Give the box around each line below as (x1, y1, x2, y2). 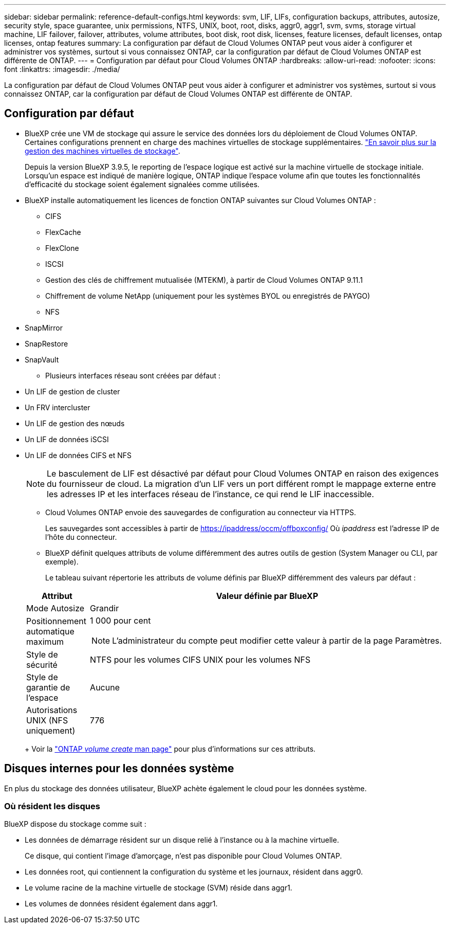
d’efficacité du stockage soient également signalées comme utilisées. (25, 179, 260, 189)
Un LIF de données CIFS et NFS (25, 450, 132, 460)
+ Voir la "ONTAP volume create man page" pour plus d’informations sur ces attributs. (25, 744, 316, 753)
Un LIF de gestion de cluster (25, 387, 120, 396)
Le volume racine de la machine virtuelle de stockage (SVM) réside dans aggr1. (25, 883, 292, 893)
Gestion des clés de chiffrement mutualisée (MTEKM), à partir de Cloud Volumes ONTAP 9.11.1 (45, 275, 363, 284)
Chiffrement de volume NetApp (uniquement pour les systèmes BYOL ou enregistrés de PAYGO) (45, 291, 370, 300)
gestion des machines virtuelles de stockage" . (25, 146, 180, 155)
